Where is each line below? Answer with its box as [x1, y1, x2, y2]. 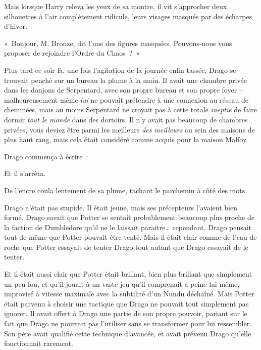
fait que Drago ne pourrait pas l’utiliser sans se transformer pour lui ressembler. [4, 318, 252, 329]
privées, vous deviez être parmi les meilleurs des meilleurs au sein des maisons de [4, 124, 255, 135]
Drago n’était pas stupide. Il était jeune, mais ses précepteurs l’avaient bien [4, 202, 237, 212]
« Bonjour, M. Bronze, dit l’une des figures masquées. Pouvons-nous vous [4, 37, 232, 48]
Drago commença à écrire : [4, 151, 88, 161]
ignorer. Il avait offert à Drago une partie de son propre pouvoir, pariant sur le [4, 308, 247, 319]
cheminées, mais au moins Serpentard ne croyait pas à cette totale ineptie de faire [4, 104, 257, 115]
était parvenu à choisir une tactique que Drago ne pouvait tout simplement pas [4, 298, 249, 309]
